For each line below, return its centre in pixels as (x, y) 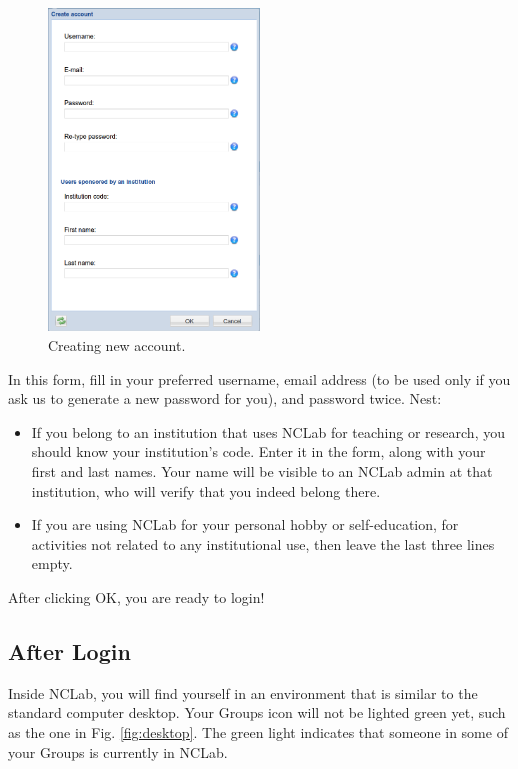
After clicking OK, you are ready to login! (136, 596)
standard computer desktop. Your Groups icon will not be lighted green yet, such (257, 712)
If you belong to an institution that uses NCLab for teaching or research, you (268, 431)
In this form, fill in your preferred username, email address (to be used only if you (259, 378)
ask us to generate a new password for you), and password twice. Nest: (225, 398)
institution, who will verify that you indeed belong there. (206, 490)
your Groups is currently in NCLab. (118, 751)
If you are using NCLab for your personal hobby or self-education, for (245, 524)
